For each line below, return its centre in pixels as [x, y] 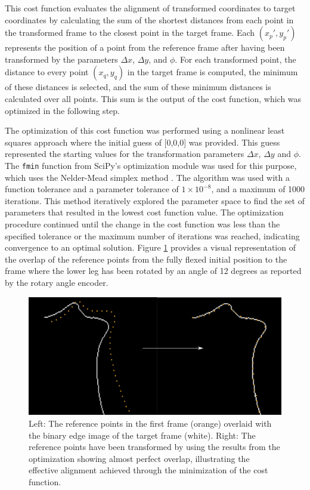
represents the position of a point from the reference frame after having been [145, 47]
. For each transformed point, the [235, 59]
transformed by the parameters [61, 59]
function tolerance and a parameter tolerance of [92, 189]
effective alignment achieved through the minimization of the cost [148, 470]
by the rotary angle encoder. [57, 282]
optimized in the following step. [62, 110]
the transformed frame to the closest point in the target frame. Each [130, 33]
